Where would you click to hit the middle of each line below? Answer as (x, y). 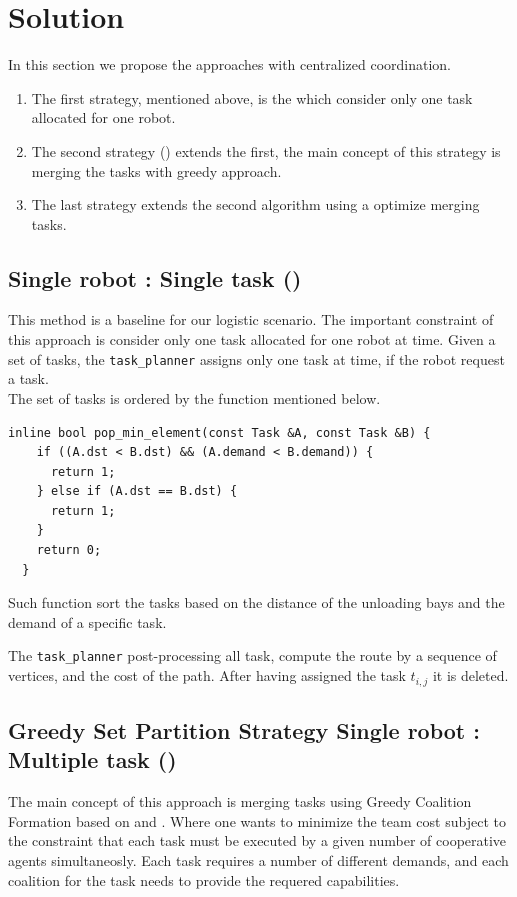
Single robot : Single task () (155, 277)
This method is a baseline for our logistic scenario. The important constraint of (251, 319)
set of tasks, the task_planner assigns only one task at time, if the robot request (256, 358)
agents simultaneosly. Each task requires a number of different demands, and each (258, 859)
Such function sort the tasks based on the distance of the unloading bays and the (256, 602)
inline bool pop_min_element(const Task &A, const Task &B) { (219, 432)
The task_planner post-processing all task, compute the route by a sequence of (252, 655)
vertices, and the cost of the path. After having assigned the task (207, 675)
